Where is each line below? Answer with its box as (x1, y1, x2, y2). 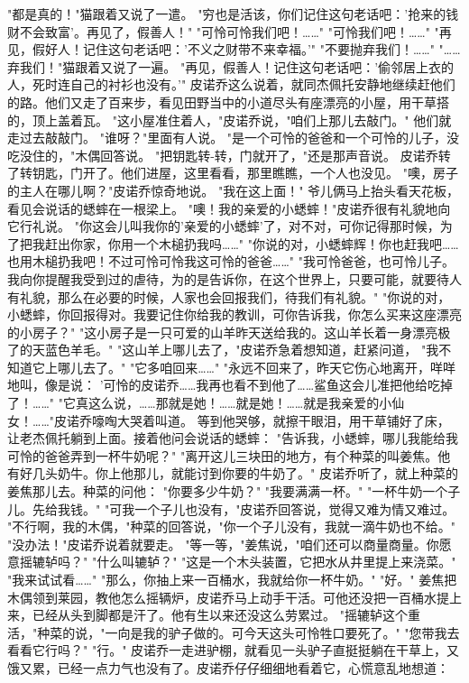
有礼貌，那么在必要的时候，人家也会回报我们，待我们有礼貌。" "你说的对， (7, 287, 451, 306)
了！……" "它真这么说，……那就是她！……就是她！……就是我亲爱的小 (7, 393, 392, 412)
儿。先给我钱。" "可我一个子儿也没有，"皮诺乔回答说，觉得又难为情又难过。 (7, 499, 455, 518)
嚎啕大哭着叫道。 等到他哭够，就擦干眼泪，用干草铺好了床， (91, 411, 450, 429)
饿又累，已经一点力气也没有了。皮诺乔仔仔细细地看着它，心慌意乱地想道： (7, 658, 449, 677)
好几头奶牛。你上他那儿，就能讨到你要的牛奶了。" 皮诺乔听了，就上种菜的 (19, 464, 458, 483)
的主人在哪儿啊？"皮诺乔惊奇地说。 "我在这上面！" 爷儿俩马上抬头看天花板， (7, 180, 460, 199)
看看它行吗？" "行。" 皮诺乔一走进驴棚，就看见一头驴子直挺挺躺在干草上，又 (7, 641, 460, 660)
